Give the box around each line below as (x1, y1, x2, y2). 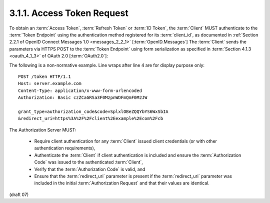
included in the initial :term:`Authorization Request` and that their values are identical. (34, 180, 209, 186)
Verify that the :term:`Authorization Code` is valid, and (34, 166, 145, 172)
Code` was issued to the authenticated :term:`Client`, (34, 159, 143, 165)
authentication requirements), (34, 145, 95, 151)
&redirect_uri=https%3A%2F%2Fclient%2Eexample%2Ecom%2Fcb (18, 115, 163, 121)
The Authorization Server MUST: (9, 126, 76, 132)
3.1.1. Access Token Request (9, 7, 128, 18)
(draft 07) (9, 191, 29, 197)
